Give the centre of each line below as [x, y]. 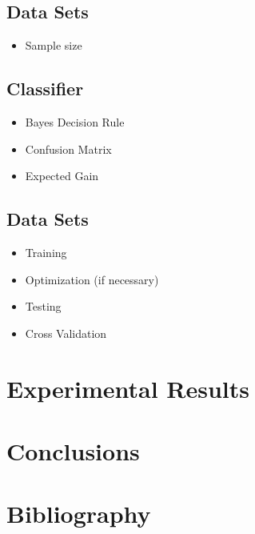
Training [46, 252]
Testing [43, 306]
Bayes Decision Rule [75, 122]
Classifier [45, 88]
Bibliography [79, 514]
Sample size [54, 45]
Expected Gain [62, 176]
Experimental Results [128, 388]
